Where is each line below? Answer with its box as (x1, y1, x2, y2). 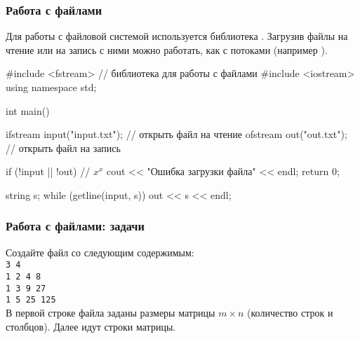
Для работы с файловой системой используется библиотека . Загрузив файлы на (6, 29, 348, 43)
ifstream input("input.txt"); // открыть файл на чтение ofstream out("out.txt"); (6, 127, 347, 141)
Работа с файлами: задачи (6, 217, 145, 235)
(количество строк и (247, 305, 333, 319)
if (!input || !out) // (6, 164, 91, 179)
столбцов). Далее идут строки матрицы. (6, 319, 176, 333)
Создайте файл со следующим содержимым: (6, 244, 194, 259)
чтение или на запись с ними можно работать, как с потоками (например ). (6, 42, 328, 57)
